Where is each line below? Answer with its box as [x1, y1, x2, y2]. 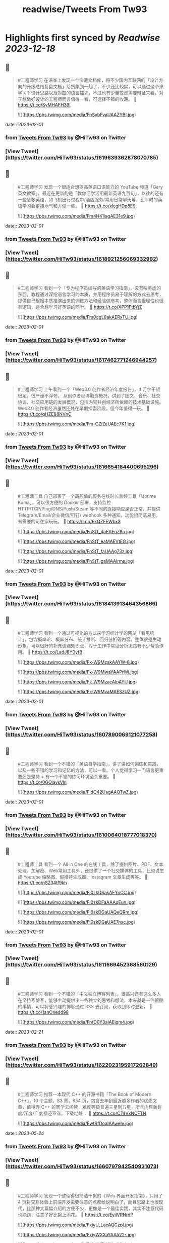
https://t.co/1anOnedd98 [17, 1009, 69, 1015]
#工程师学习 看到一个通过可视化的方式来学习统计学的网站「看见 [17, 630, 150, 636]
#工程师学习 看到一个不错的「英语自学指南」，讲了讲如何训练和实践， [17, 760, 161, 766]
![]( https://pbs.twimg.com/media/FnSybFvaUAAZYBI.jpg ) [17, 112, 136, 118]
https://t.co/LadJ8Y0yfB [32, 649, 83, 655]
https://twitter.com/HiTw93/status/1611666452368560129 [7, 961, 155, 968]
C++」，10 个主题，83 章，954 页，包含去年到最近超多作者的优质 [17, 1098, 153, 1104]
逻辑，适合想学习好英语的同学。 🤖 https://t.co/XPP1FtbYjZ [22, 304, 142, 310]
